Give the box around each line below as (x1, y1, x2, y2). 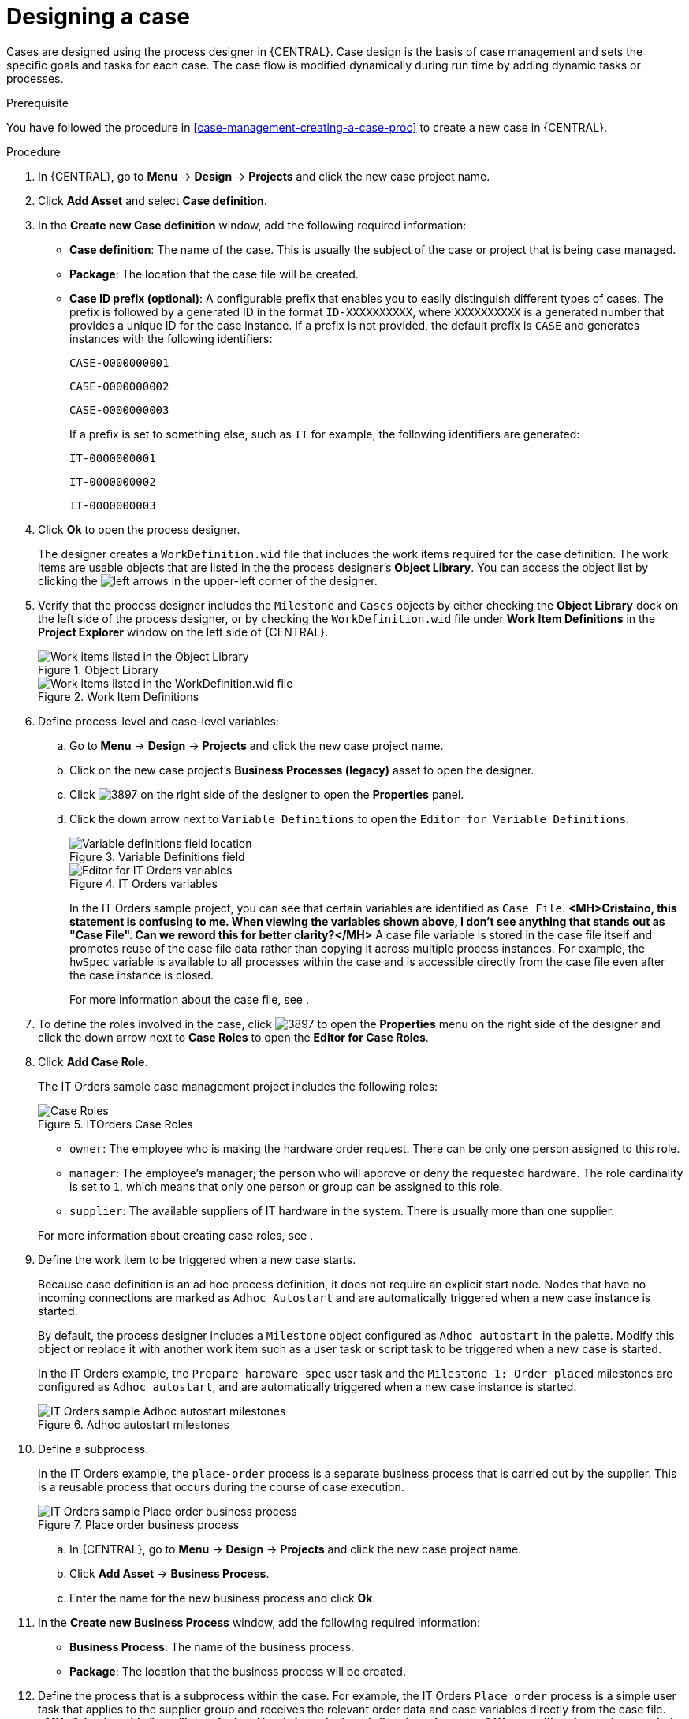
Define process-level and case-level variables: (38, 714, 279, 728)
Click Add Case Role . (38, 1054, 148, 1068)
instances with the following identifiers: (69, 331, 273, 345)
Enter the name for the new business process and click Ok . (69, 1590, 376, 1605)
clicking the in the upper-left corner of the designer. (38, 573, 378, 587)
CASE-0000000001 (69, 356, 169, 369)
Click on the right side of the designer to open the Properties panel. (69, 787, 464, 801)
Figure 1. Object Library (38, 662, 159, 677)
